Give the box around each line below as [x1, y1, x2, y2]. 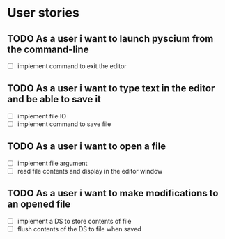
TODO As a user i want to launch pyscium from [7, 33, 214, 45]
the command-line [7, 43, 89, 55]
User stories [7, 5, 80, 21]
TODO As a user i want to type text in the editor [7, 82, 215, 95]
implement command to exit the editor [17, 62, 127, 70]
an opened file [7, 199, 71, 210]
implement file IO [17, 111, 67, 120]
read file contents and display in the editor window [17, 167, 163, 175]
